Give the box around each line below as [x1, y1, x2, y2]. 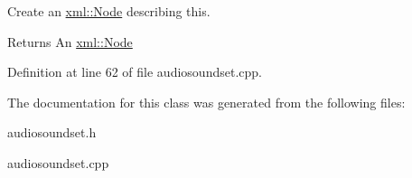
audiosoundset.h [7, 123, 97, 142]
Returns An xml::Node [7, 32, 133, 51]
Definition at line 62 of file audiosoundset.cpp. [7, 62, 262, 81]
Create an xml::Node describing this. [7, 2, 211, 20]
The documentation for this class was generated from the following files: [7, 92, 406, 111]
